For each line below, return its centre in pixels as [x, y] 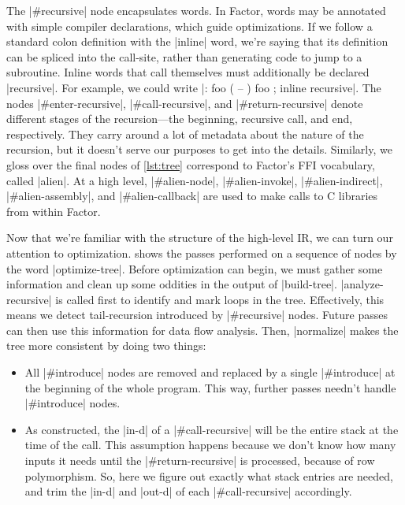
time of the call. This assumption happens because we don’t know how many [210, 445]
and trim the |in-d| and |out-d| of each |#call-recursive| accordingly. [188, 491]
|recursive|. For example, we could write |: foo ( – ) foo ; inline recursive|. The [194, 87]
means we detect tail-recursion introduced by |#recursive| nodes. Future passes [197, 315]
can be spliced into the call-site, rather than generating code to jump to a [184, 56]
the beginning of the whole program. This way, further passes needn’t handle [210, 387]
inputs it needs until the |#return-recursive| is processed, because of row [200, 460]
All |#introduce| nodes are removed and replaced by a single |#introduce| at [210, 372]
